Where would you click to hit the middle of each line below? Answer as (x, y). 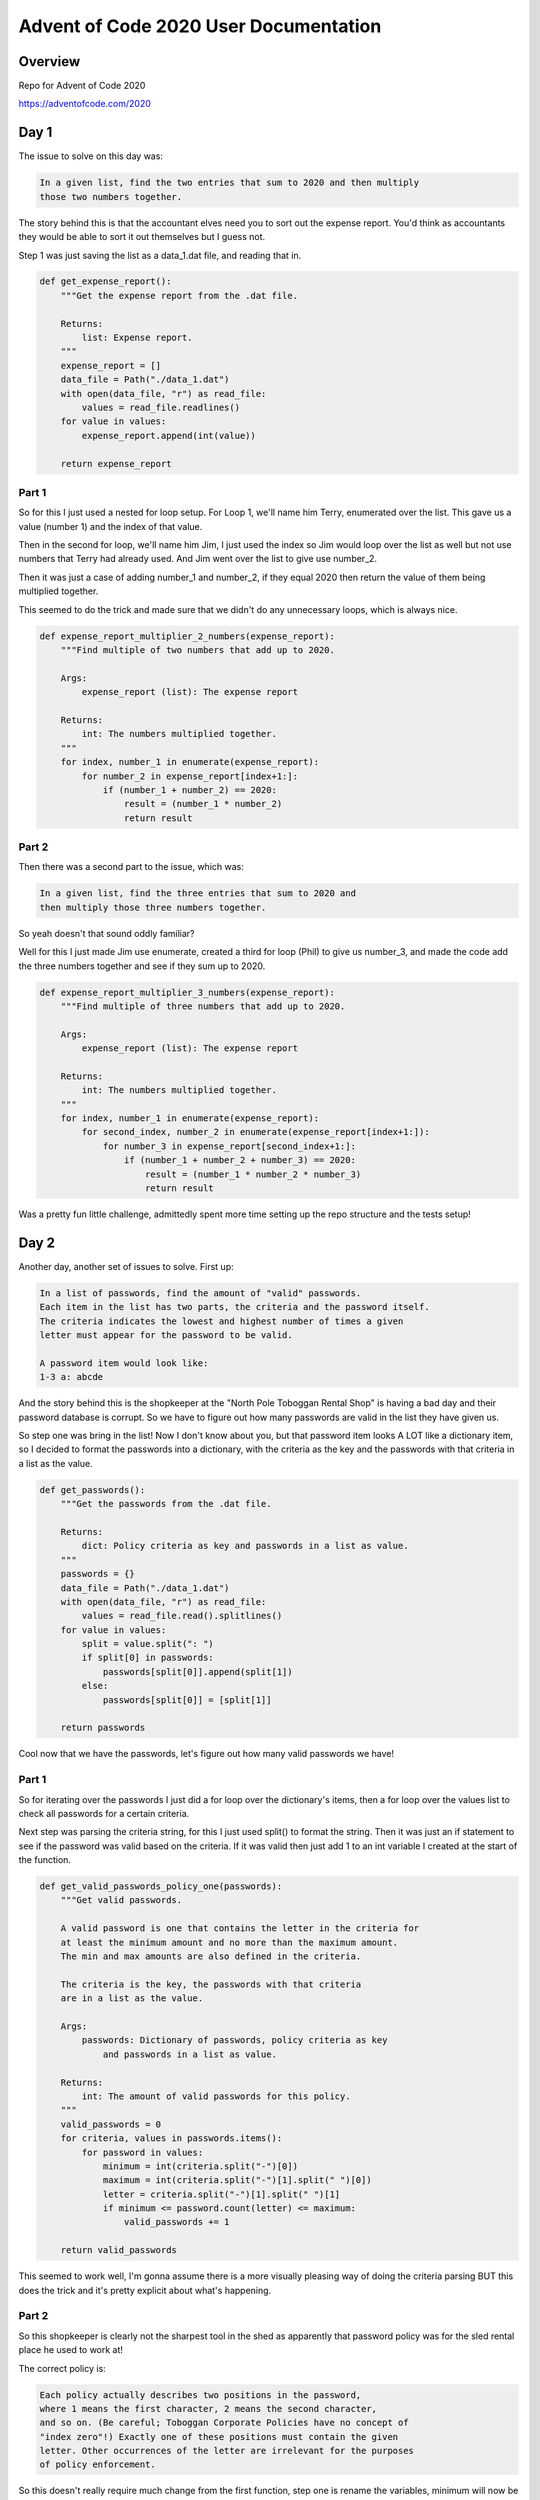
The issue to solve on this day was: (91, 156)
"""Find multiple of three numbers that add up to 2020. (203, 1006)
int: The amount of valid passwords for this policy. (216, 2096)
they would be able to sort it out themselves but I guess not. (142, 237)
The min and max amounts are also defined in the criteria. (211, 1956)
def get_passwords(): (92, 1489)
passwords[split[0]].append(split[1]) (198, 1671)
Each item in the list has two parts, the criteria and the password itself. (234, 1307)
